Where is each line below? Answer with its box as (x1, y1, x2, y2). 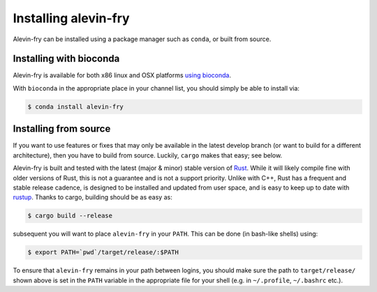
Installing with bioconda (13, 53, 120, 65)
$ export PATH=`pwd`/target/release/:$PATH (27, 248, 179, 256)
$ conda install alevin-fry (27, 102, 124, 111)
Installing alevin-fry (13, 10, 130, 26)
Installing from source (13, 123, 111, 135)
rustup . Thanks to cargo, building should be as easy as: (13, 193, 172, 201)
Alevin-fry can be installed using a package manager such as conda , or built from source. (13, 35, 272, 43)
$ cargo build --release (27, 212, 113, 220)
